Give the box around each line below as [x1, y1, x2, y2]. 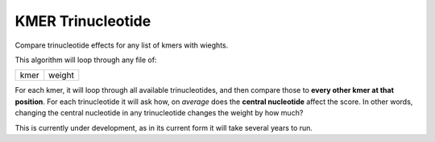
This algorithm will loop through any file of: [14, 55, 157, 65]
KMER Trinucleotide [14, 12, 151, 30]
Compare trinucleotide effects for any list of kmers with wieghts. [14, 40, 229, 50]
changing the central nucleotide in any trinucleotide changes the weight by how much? [14, 108, 304, 118]
